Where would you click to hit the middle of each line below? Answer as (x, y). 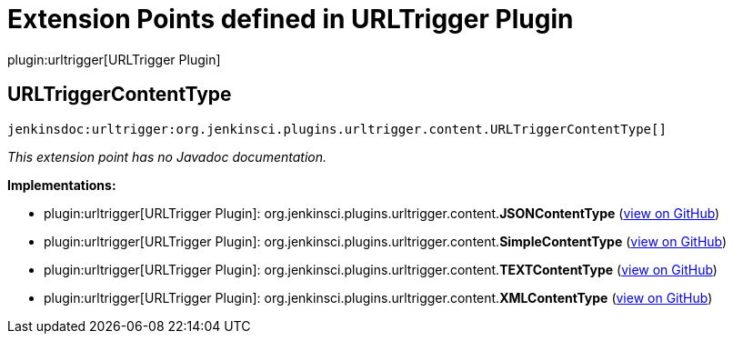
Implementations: (62, 185)
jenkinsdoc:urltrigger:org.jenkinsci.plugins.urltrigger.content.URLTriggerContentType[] (337, 129)
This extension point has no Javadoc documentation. (167, 156)
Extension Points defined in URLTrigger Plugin (291, 19)
